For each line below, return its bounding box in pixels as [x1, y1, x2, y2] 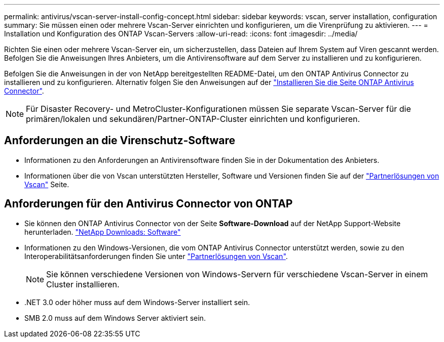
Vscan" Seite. [24, 180, 69, 189]
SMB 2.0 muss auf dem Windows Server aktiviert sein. [24, 313, 206, 322]
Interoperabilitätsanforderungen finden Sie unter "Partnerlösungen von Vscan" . [24, 251, 288, 261]
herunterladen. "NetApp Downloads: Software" [24, 227, 181, 236]
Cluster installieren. [46, 279, 120, 289]
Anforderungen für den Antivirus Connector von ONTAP [4, 197, 293, 210]
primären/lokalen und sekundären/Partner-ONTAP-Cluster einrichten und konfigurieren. [26, 114, 360, 124]
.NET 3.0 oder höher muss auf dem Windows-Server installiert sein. [24, 297, 250, 307]
